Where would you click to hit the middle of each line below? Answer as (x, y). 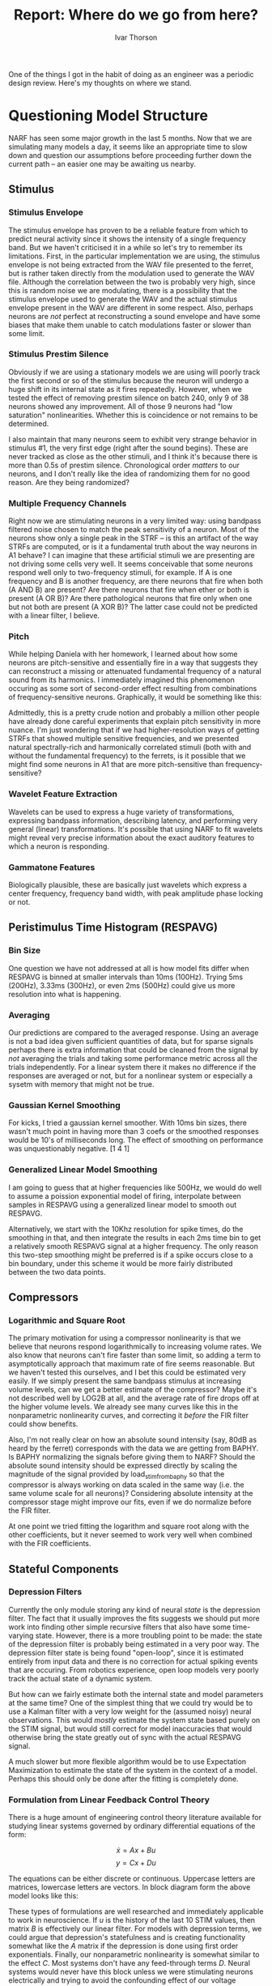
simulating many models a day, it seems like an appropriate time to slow (128, 147)
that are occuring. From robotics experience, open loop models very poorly (134, 1669)
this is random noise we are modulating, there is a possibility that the (123, 290)
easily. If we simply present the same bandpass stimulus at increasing (125, 1381)
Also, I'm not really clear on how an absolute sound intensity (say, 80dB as (133, 1440)
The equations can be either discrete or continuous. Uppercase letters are (132, 1879)
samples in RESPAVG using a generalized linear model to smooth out (123, 1204)
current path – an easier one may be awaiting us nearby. (102, 164)
